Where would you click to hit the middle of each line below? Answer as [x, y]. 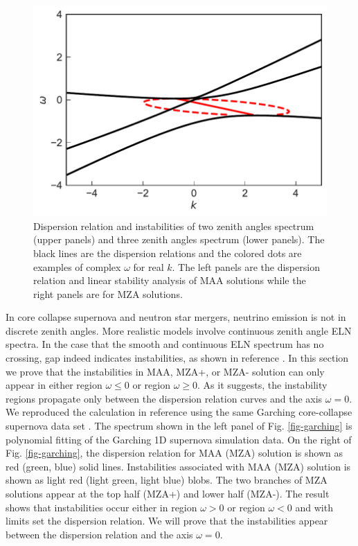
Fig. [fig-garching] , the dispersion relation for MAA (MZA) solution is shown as [174, 453]
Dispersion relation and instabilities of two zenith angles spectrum [174, 226]
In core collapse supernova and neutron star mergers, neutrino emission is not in [176, 317]
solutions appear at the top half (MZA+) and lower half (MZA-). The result [168, 493]
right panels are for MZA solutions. [108, 293]
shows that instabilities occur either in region [101, 507]
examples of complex [77, 266]
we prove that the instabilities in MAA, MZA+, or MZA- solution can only [165, 371]
